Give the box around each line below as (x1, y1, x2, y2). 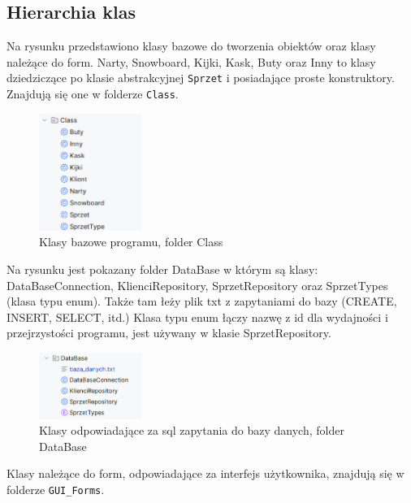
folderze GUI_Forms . (6, 480, 105, 497)
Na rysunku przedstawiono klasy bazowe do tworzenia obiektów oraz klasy (6, 37, 376, 54)
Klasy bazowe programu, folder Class (39, 233, 223, 250)
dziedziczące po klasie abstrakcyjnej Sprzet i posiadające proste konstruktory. (6, 69, 395, 86)
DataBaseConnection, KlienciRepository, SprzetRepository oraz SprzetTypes (6, 276, 388, 293)
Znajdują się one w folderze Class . (6, 85, 179, 102)
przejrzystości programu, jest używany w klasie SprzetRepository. (6, 324, 331, 341)
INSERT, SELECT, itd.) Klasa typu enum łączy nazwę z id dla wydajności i (6, 308, 388, 325)
